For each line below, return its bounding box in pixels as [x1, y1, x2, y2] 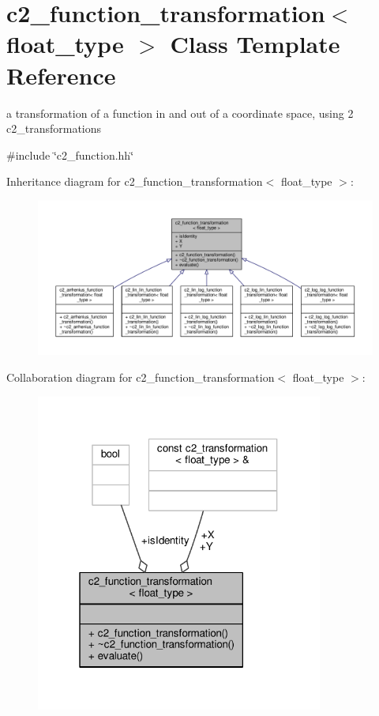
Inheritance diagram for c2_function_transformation [6, 173, 263, 190]
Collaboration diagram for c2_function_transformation [6, 368, 275, 385]
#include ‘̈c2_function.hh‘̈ [6, 146, 134, 163]
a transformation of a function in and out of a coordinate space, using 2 [6, 104, 354, 121]
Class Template [170, 28, 340, 60]
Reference [6, 58, 116, 91]
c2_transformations [6, 120, 102, 137]
